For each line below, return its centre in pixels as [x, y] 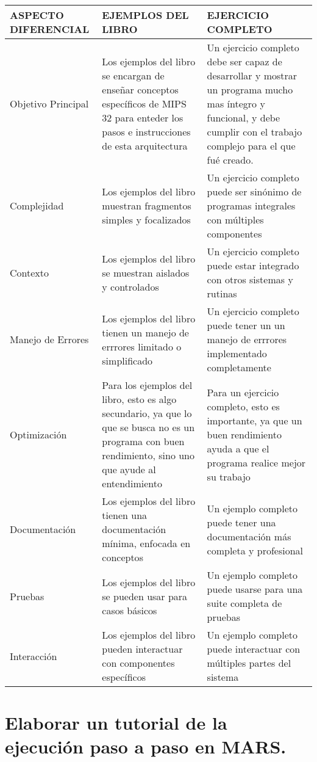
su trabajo [229, 476]
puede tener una [241, 522]
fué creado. [230, 160]
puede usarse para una [255, 589]
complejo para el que [251, 146]
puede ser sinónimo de [254, 191]
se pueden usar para [145, 596]
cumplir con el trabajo [255, 132]
